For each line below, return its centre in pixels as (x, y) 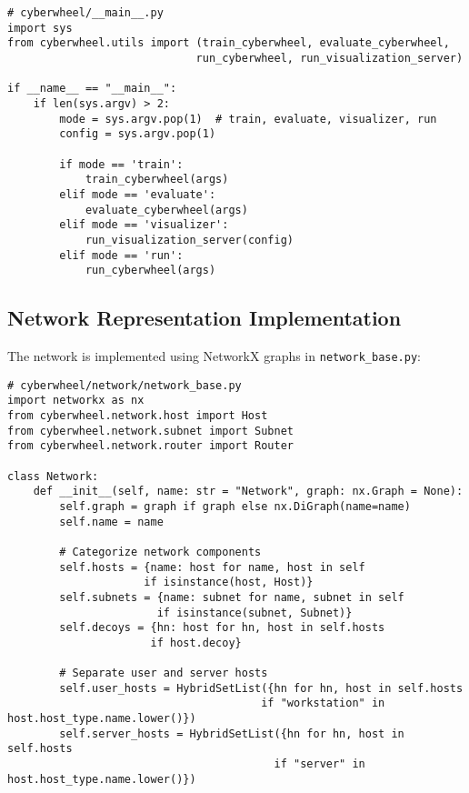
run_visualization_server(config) (189, 240)
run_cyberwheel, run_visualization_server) (329, 58)
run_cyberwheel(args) (150, 271)
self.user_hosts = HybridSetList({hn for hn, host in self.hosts (261, 688)
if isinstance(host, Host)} (229, 582)
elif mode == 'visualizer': (144, 225)
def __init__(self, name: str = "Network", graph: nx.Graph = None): (248, 492)
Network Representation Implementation (205, 318)
